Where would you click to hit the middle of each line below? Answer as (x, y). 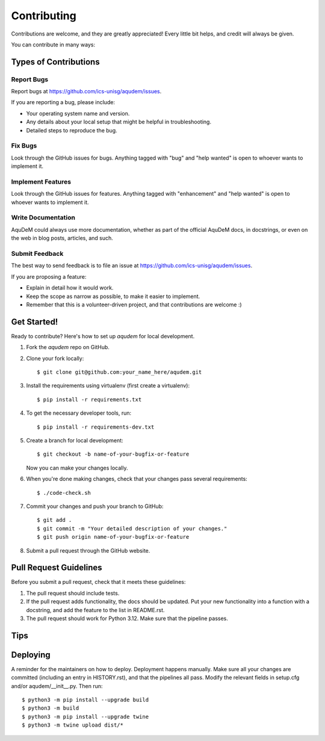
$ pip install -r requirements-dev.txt (96, 427)
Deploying (31, 655)
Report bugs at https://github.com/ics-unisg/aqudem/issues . (86, 91)
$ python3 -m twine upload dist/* (73, 725)
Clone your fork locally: (55, 358)
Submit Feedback (37, 254)
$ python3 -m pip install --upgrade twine (85, 717)
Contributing (44, 16)
